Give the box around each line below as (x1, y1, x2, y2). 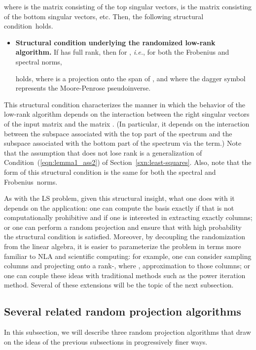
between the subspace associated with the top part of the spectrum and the (4, 128, 232, 138)
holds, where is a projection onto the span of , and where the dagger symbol (15, 73, 246, 83)
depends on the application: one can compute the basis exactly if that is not (4, 202, 234, 213)
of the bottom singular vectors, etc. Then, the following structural (4, 11, 204, 21)
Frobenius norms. (4, 176, 58, 187)
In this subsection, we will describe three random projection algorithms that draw (4, 327, 251, 337)
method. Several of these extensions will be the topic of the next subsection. (4, 280, 234, 290)
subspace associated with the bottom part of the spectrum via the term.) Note (4, 138, 242, 148)
